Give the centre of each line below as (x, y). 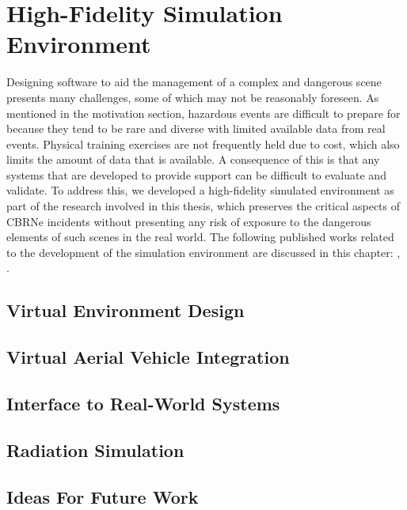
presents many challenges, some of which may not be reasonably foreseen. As (193, 97)
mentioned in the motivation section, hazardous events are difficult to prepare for (203, 113)
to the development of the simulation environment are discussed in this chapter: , (203, 252)
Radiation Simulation (95, 450)
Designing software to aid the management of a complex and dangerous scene (194, 82)
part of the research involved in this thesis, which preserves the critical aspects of (203, 206)
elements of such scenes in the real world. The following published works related (200, 237)
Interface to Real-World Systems (143, 403)
